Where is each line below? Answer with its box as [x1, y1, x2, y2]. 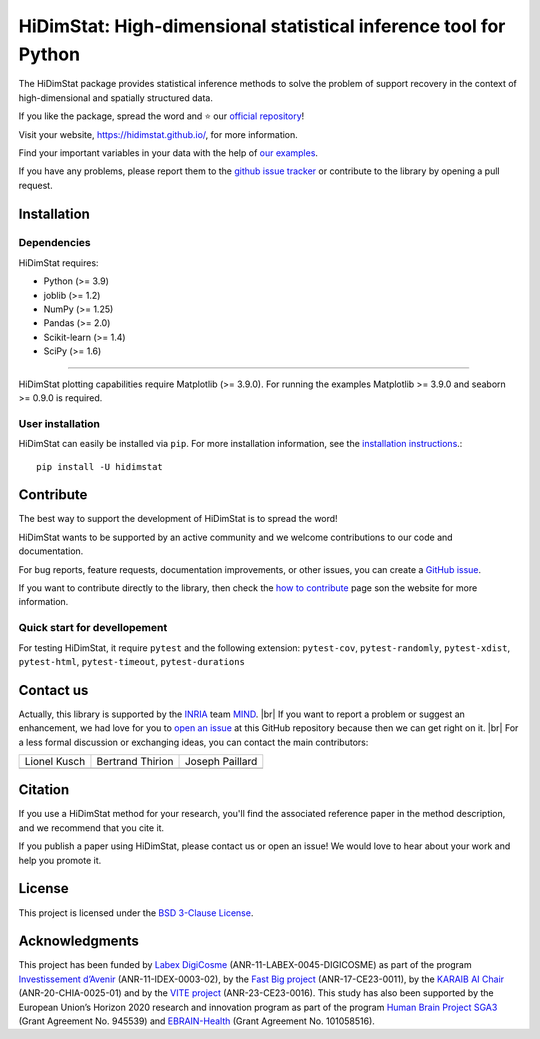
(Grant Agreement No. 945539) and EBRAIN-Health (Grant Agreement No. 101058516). [18, 1015, 375, 1027]
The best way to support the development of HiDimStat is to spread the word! [18, 513, 339, 525]
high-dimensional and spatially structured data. [18, 91, 214, 104]
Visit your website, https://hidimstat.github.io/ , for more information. [18, 128, 299, 140]
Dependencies [18, 236, 92, 250]
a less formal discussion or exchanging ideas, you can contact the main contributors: [18, 736, 369, 748]
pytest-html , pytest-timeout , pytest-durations [18, 655, 245, 667]
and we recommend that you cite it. [18, 821, 165, 834]
